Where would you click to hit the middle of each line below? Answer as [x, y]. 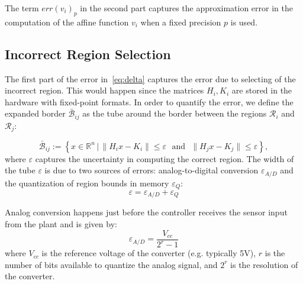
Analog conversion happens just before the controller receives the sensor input [146, 212]
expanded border [35, 113]
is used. [244, 22]
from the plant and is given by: [61, 224]
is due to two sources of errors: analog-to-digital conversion [151, 170]
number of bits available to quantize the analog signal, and [111, 264]
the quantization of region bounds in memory [87, 183]
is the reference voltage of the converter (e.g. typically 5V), [149, 253]
